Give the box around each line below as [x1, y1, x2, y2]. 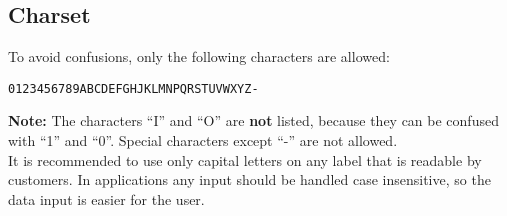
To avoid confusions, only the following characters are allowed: [8, 46, 390, 67]
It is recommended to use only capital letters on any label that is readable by [8, 149, 482, 170]
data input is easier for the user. [8, 188, 205, 209]
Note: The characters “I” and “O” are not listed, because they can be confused [8, 110, 499, 131]
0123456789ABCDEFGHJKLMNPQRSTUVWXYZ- [8, 81, 259, 96]
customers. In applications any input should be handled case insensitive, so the [8, 169, 491, 190]
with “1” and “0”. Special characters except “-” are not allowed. [8, 130, 398, 151]
